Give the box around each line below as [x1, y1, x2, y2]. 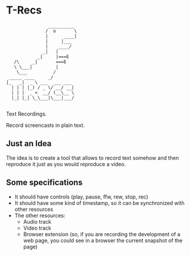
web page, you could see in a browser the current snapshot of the [23, 237, 183, 244]
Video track [23, 224, 51, 231]
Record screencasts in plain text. [6, 122, 85, 129]
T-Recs [6, 4, 42, 17]
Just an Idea [6, 139, 52, 149]
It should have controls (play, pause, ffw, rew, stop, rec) [14, 193, 148, 200]
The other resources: [14, 212, 65, 219]
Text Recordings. [6, 110, 47, 117]
